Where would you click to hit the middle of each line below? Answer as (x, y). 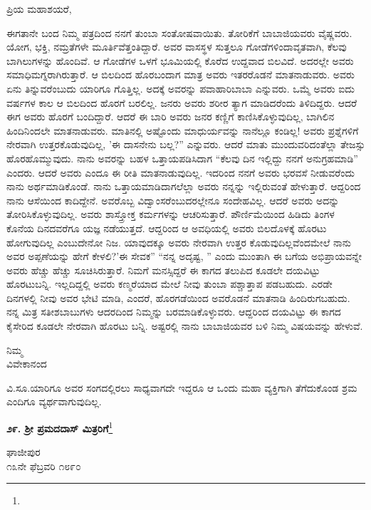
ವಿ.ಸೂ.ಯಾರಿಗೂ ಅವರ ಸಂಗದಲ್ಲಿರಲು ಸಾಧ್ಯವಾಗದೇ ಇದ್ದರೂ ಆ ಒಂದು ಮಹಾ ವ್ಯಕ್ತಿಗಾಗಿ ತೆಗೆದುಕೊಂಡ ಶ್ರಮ (182, 387)
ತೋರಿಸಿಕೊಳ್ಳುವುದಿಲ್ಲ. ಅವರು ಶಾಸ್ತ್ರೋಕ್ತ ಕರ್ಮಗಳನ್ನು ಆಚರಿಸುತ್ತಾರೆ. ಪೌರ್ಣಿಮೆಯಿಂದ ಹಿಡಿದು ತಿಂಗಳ (171, 214)
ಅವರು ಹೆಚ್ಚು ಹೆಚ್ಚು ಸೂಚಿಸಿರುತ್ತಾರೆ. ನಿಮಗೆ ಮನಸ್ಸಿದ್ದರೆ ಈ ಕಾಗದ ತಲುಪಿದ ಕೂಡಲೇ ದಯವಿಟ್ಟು (163, 270)
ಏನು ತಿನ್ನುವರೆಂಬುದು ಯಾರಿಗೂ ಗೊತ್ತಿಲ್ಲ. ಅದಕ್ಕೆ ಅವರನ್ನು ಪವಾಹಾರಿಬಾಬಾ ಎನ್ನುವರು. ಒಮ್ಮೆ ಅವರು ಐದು (181, 88)
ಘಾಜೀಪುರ (23, 452)
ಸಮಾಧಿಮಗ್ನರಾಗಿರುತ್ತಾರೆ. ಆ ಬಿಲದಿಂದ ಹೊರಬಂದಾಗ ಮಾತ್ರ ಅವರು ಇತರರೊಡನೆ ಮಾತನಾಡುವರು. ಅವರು (181, 74)
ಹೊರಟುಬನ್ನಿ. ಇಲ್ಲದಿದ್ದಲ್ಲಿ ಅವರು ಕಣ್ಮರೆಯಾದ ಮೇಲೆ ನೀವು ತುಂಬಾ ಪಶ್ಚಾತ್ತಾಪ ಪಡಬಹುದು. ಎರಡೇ (169, 284)
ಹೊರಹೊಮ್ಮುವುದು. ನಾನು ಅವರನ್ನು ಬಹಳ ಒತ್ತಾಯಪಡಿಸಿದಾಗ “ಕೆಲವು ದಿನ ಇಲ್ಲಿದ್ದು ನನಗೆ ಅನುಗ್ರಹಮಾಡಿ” (182, 158)
